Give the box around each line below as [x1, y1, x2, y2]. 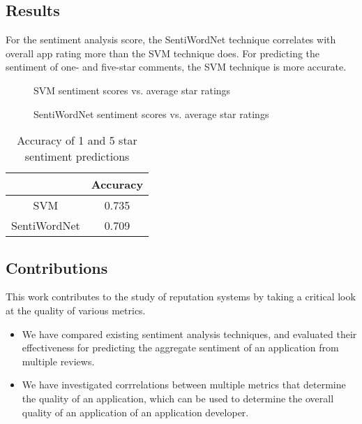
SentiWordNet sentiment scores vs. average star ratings [33, 106, 269, 121]
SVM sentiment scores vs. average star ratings [33, 82, 231, 97]
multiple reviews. [22, 353, 95, 368]
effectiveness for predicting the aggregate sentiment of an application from [22, 340, 339, 355]
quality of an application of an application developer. [22, 404, 249, 419]
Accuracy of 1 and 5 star [17, 132, 137, 149]
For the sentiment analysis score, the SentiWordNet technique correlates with [6, 32, 336, 47]
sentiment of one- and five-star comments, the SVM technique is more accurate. [6, 59, 347, 74]
